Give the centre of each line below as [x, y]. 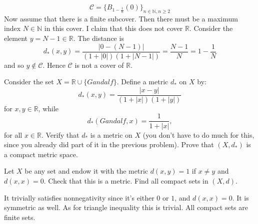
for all [13, 134]
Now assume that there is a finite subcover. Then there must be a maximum [121, 18]
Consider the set [29, 82]
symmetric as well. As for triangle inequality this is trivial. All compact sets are [126, 207]
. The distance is [98, 38]
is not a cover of [99, 65]
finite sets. [20, 217]
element [16, 38]
